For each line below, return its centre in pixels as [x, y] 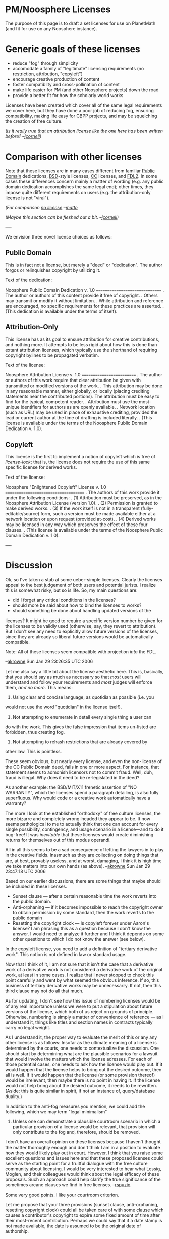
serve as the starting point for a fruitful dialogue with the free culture [76, 1164]
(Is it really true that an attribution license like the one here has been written [84, 131]
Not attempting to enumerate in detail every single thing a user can [82, 717]
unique [12, 407]
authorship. [17, 1231]
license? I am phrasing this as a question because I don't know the [82, 929]
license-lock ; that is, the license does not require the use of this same [78, 462]
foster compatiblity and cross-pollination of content [66, 84]
